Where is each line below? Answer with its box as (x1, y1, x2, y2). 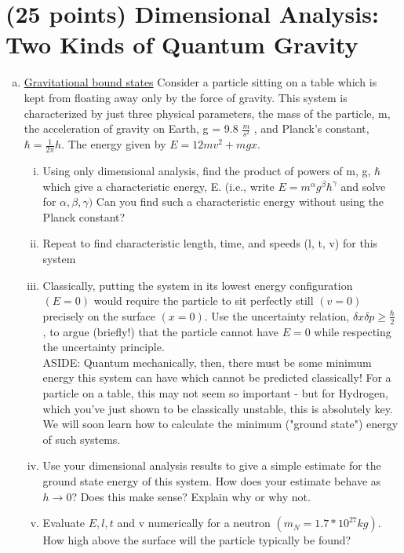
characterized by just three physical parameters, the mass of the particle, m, (24, 104, 391, 121)
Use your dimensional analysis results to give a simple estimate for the (42, 457, 381, 474)
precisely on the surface (42, 307, 155, 324)
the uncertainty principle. (42, 339, 165, 355)
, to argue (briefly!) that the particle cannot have (42, 323, 278, 339)
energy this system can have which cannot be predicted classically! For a (42, 369, 391, 386)
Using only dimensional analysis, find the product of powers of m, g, (42, 163, 371, 179)
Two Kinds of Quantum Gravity (5, 28, 359, 60)
